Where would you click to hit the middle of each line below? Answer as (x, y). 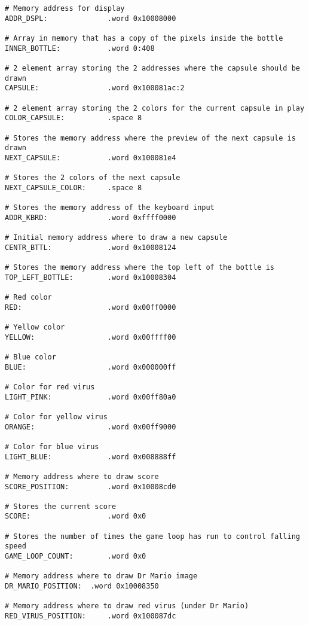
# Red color (28, 298)
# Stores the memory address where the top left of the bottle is (140, 268)
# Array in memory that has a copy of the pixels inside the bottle (144, 38)
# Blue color (30, 357)
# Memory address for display (65, 8)
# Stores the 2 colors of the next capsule (93, 178)
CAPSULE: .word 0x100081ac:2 (95, 88)
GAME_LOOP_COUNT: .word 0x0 (76, 557)
